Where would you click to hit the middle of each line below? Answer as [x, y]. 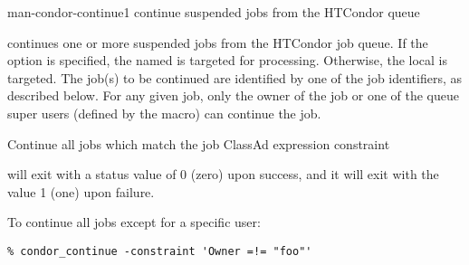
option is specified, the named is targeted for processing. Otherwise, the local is [228, 60]
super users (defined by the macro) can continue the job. [164, 113]
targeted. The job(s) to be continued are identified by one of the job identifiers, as [235, 77]
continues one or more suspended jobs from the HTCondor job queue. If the [218, 42]
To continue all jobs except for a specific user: [134, 222]
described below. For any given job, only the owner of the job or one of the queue [233, 95]
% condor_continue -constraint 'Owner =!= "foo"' [160, 251]
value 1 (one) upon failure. [81, 191]
